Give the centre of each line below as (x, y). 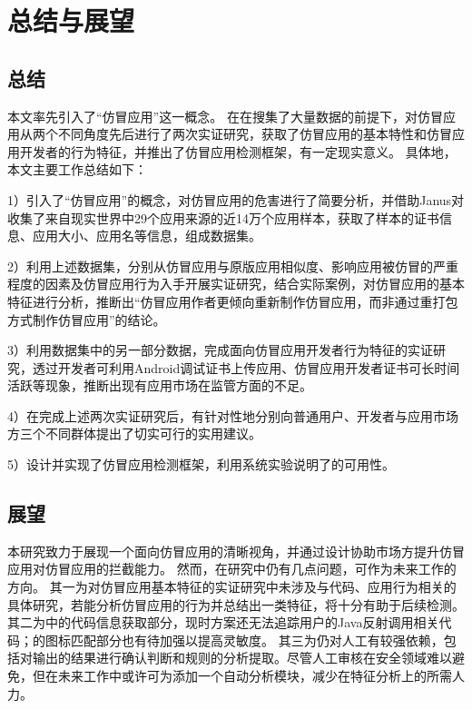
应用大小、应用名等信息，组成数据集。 (147, 236)
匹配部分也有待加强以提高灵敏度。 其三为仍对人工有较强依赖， (257, 640)
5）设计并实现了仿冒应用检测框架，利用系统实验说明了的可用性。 (201, 464)
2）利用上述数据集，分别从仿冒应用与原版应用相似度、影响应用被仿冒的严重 (233, 266)
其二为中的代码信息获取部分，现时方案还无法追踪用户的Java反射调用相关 (223, 622)
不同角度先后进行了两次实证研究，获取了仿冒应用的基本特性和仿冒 (255, 134)
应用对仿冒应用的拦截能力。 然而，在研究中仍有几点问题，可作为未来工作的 (232, 569)
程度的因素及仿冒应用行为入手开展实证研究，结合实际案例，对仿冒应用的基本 (236, 284)
